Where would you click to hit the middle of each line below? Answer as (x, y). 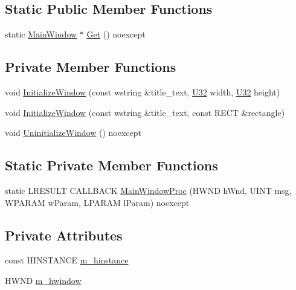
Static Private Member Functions (111, 165)
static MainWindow (41, 34)
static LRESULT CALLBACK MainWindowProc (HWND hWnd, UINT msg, (148, 190)
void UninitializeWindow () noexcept (73, 133)
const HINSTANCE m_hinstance (67, 260)
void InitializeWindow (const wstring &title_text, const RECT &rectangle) (145, 112)
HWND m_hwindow (43, 280)
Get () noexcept (116, 34)
